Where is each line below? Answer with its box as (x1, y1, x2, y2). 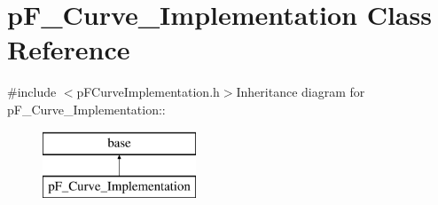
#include (7, 83, 57, 101)
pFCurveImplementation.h (76, 83, 220, 101)
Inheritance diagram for (236, 83, 365, 101)
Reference (7, 31, 130, 67)
